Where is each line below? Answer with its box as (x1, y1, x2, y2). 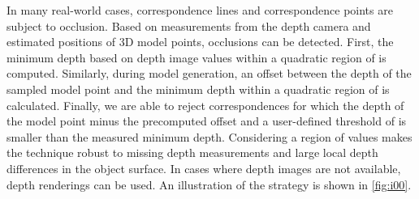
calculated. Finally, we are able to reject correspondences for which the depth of (6, 96, 404, 113)
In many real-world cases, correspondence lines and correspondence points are (6, 2, 393, 18)
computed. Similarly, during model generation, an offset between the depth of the (6, 65, 412, 82)
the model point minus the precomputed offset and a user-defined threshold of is (6, 112, 407, 129)
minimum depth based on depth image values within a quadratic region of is (6, 49, 387, 66)
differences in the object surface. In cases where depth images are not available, (6, 159, 401, 176)
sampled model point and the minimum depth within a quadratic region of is (6, 80, 390, 97)
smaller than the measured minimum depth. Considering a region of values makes (6, 128, 413, 145)
